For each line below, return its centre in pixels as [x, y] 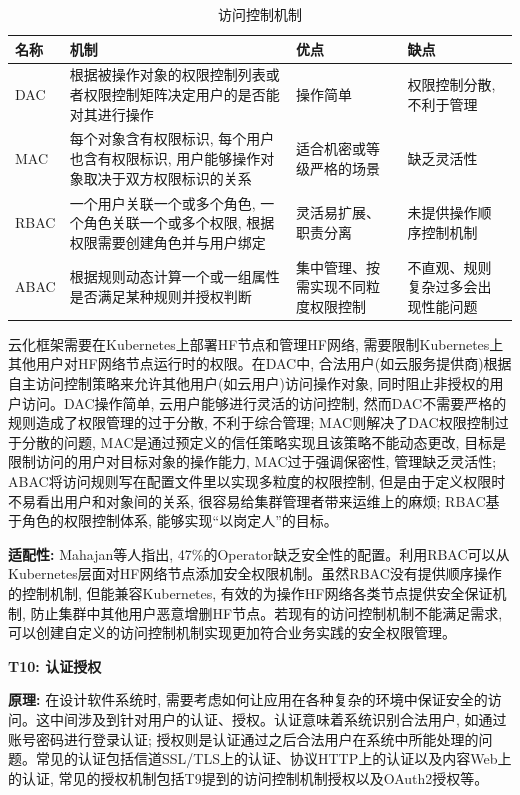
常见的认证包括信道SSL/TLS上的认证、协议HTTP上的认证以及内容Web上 [273, 758]
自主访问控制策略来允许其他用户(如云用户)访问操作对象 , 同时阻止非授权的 [249, 383]
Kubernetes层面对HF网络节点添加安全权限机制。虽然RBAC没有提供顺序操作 [255, 573]
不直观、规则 [449, 266]
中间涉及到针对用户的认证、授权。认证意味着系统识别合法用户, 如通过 [278, 718]
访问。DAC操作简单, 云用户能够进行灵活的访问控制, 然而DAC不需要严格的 [264, 402]
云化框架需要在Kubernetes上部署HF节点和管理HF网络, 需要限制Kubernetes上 [256, 343]
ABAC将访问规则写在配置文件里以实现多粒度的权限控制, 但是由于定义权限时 [257, 480]
